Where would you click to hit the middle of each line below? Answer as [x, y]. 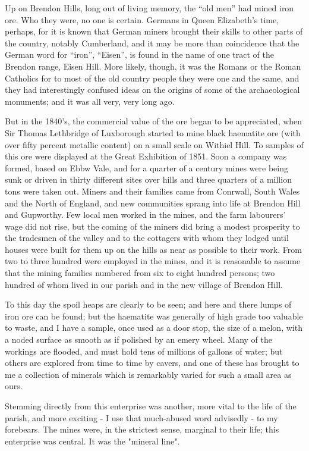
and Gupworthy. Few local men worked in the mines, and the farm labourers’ [145, 214]
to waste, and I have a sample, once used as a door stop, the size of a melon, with [154, 328]
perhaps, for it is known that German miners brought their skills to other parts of [154, 31]
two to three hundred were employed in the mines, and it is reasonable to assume [153, 261]
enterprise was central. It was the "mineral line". [92, 441]
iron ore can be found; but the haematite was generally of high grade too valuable [154, 316]
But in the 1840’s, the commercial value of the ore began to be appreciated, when [154, 121]
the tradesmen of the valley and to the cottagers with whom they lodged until [147, 238]
